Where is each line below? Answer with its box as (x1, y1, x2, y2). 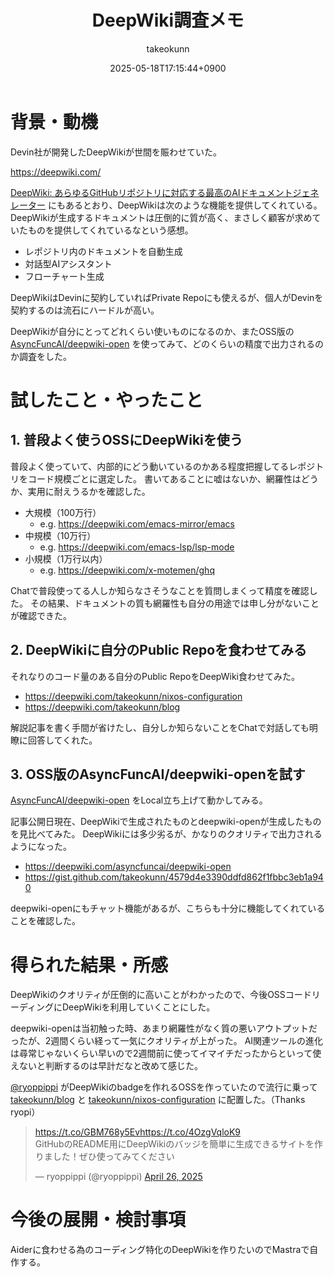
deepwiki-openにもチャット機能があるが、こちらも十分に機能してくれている (10, 902, 326, 915)
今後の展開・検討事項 (10, 1209, 187, 1231)
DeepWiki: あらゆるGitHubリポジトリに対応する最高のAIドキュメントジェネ (10, 186, 320, 198)
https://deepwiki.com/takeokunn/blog (24, 701, 181, 713)
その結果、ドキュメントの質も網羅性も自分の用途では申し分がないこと (29, 597, 320, 609)
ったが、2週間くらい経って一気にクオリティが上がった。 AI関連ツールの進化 (10, 1035, 324, 1047)
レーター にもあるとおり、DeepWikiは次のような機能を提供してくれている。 (10, 199, 323, 211)
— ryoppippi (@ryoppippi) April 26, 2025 (34, 1171, 203, 1183)
